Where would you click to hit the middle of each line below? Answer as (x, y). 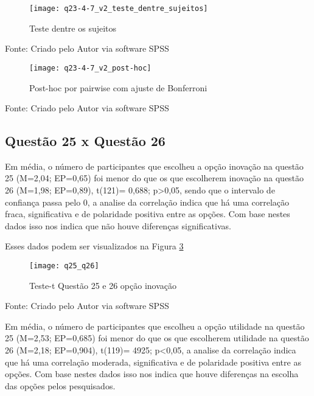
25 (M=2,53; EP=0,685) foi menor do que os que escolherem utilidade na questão (157, 338)
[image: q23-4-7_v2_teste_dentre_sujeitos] (119, 9)
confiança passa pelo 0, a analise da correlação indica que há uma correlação (147, 202)
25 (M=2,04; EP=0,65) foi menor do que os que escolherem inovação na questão (155, 178)
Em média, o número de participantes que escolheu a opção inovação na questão (154, 166)
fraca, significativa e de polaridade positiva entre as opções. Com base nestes (148, 214)
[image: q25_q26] (64, 266)
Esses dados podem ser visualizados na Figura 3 (94, 246)
